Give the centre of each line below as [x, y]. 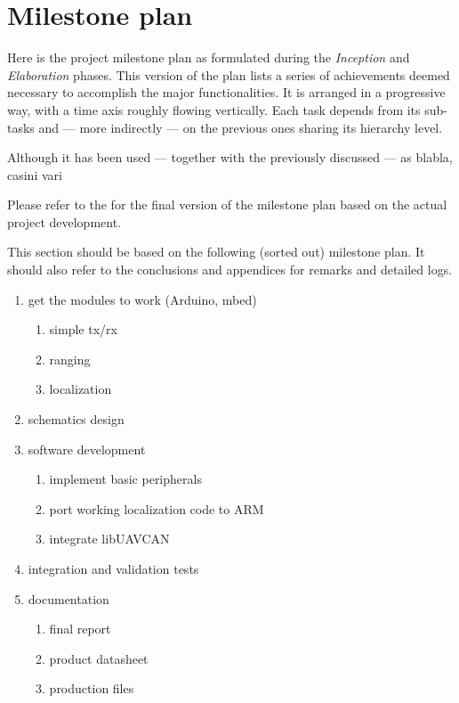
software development [87, 449]
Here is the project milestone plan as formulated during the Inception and [209, 57]
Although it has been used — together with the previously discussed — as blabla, [230, 157]
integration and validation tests [113, 568]
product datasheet [99, 658]
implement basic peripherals [125, 479]
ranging [70, 359]
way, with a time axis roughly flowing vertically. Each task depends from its [214, 109]
